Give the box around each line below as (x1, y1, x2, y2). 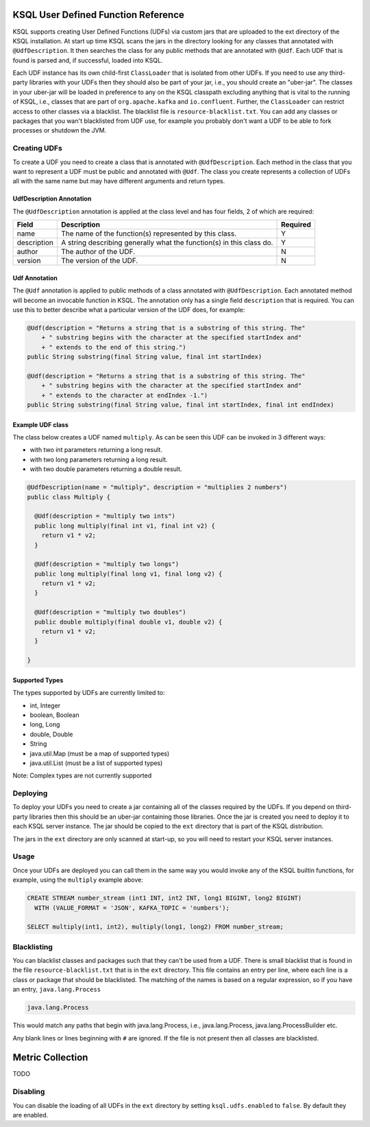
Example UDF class (12, 420, 69, 429)
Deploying (12, 788, 48, 798)
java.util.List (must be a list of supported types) (29, 759, 163, 767)
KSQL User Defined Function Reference (12, 9, 185, 21)
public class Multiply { (27, 493, 111, 501)
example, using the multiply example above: (12, 876, 143, 884)
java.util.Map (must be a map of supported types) (29, 749, 170, 758)
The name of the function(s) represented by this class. (60, 229, 236, 238)
